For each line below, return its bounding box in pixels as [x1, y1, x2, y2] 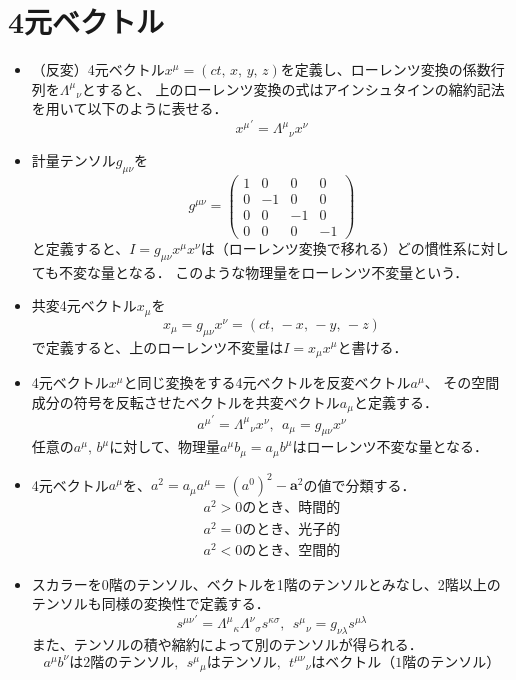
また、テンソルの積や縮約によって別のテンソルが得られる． [31, 634, 423, 655]
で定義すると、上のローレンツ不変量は [31, 336, 284, 357]
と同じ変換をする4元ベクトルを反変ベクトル [123, 372, 411, 393]
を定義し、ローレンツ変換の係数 [280, 59, 491, 80]
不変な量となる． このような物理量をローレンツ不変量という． [59, 261, 469, 282]
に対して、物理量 [109, 436, 221, 457]
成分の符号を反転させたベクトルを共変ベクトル [31, 391, 340, 412]
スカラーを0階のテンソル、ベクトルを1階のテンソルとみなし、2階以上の [31, 573, 501, 594]
